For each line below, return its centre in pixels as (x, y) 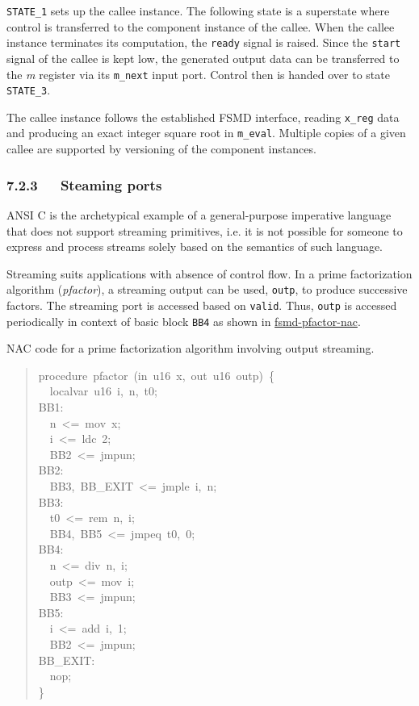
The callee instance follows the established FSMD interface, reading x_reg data (203, 117)
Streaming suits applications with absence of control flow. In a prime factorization (209, 273)
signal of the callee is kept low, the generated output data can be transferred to (203, 58)
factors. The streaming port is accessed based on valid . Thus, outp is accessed (202, 305)
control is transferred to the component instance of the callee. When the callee (201, 26)
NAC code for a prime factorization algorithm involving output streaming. (191, 348)
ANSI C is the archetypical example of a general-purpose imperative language (199, 214)
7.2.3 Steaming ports (84, 184)
